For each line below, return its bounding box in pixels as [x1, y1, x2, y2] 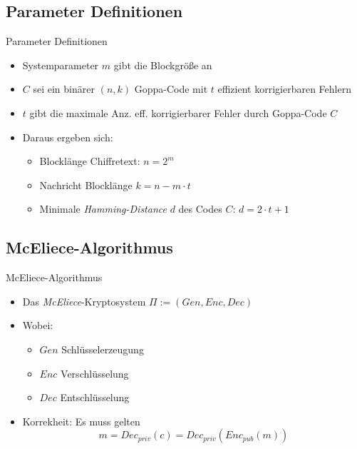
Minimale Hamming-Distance [39, 201, 167, 216]
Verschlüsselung [61, 365, 129, 380]
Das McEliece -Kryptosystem [22, 293, 146, 308]
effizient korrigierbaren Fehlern [217, 81, 351, 96]
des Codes [178, 201, 222, 216]
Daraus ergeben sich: [22, 129, 113, 144]
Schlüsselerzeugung [61, 341, 144, 356]
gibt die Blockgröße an [113, 57, 212, 72]
